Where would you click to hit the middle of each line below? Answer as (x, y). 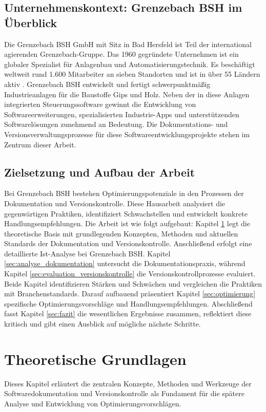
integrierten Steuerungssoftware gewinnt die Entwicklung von (100, 104)
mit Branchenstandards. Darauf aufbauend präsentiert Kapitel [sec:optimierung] (130, 294)
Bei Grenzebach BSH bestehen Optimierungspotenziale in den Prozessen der (124, 193)
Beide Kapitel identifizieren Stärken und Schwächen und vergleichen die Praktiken (133, 283)
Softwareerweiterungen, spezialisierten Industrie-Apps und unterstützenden (122, 114)
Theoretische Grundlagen (95, 359)
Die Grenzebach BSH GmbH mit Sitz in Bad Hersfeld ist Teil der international (128, 44)
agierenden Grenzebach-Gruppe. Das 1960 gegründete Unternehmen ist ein (121, 54)
